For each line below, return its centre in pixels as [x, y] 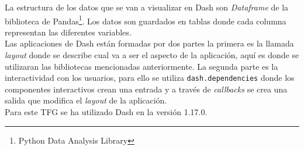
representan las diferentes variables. [68, 32]
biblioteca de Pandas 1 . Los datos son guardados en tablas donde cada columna [146, 20]
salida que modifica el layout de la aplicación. [86, 100]
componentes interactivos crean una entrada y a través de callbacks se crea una [146, 89]
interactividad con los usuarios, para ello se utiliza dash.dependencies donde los [150, 78]
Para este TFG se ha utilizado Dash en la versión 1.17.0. [106, 112]
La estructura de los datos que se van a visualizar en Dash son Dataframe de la [147, 7]
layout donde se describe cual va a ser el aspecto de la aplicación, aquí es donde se [152, 55]
